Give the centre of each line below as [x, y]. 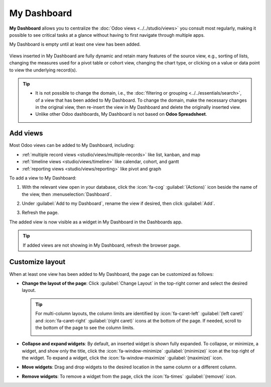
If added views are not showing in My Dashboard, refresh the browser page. [102, 245]
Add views [26, 133]
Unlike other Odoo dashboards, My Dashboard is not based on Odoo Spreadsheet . [121, 114]
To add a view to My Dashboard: [43, 178]
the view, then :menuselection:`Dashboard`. [67, 194]
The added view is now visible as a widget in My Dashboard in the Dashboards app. [96, 222]
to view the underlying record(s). [43, 70]
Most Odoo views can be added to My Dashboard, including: [72, 145]
